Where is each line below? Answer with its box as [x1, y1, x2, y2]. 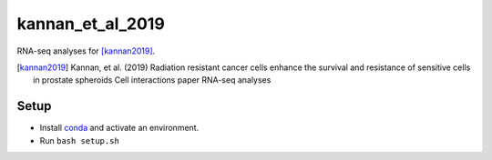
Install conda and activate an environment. [39, 123, 200, 134]
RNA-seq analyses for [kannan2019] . [16, 45, 156, 56]
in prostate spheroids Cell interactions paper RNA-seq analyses [33, 75, 272, 85]
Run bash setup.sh [39, 135, 120, 145]
